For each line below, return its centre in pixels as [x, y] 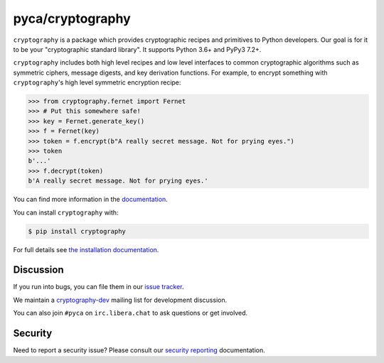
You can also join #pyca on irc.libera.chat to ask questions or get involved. [130, 313]
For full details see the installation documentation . [86, 249]
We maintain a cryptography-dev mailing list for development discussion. [120, 300]
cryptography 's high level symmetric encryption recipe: [97, 82]
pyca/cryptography [72, 18]
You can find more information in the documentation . [91, 200]
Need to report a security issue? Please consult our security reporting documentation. [139, 350]
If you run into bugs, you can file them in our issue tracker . [98, 287]
